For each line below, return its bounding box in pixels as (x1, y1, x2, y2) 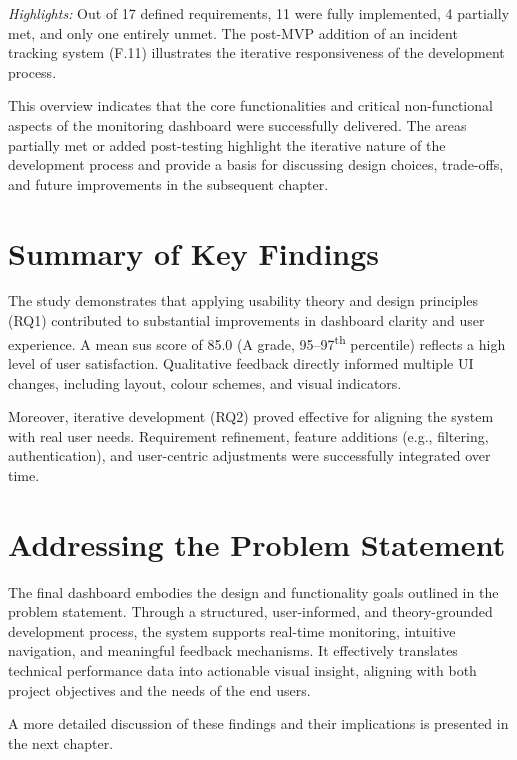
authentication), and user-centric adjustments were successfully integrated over (8, 445, 491, 466)
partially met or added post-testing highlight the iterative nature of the (8, 134, 446, 155)
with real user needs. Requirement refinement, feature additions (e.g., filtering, (8, 425, 489, 446)
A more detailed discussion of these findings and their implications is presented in (8, 713, 509, 734)
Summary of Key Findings (8, 232, 380, 273)
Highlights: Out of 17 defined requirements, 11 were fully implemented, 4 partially (8, 3, 510, 23)
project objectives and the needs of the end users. (8, 679, 311, 700)
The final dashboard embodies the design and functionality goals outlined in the (8, 581, 499, 602)
